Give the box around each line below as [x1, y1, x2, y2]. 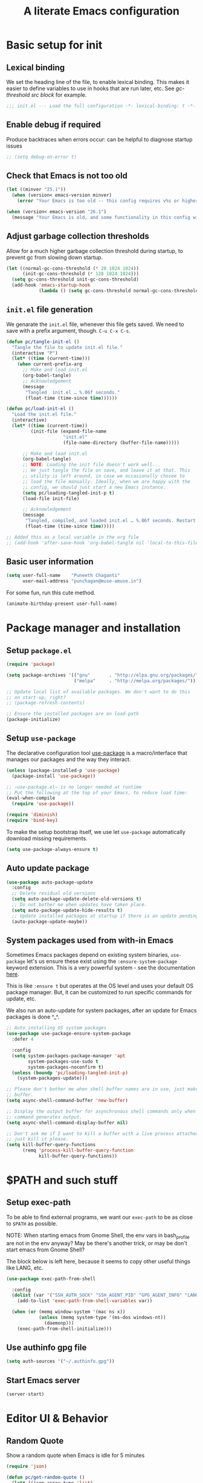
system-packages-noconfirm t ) [28, 1064, 104, 1070]
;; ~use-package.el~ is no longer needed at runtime [6, 784, 142, 790]
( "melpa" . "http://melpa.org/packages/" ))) [73, 677, 199, 684]
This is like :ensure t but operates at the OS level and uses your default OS [6, 982, 194, 989]
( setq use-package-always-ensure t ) [6, 846, 98, 852]
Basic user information [6, 556, 94, 567]
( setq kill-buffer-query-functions [6, 1142, 96, 1148]
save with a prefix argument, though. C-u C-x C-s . [6, 327, 131, 334]
